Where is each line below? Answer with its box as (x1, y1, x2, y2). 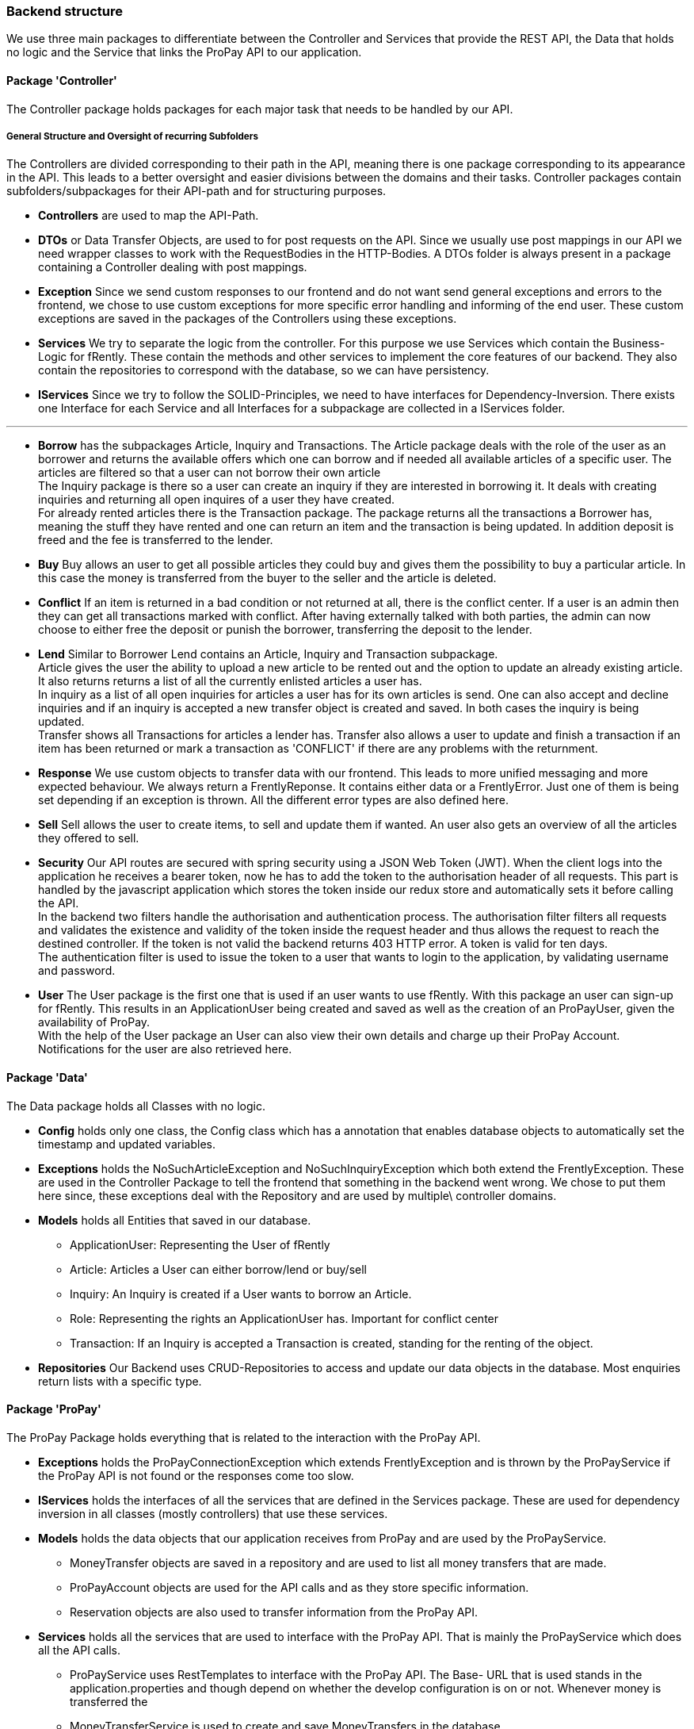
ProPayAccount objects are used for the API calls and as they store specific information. (70, 1580, 529, 1594)
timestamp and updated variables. (38, 1137, 215, 1151)
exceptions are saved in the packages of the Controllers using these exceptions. (38, 312, 457, 326)
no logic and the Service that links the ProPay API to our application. (6, 45, 362, 59)
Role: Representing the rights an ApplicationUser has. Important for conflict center (70, 1311, 499, 1325)
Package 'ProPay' (6, 1402, 101, 1417)
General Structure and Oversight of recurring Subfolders (6, 130, 258, 142)
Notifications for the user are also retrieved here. (38, 1042, 292, 1056)
